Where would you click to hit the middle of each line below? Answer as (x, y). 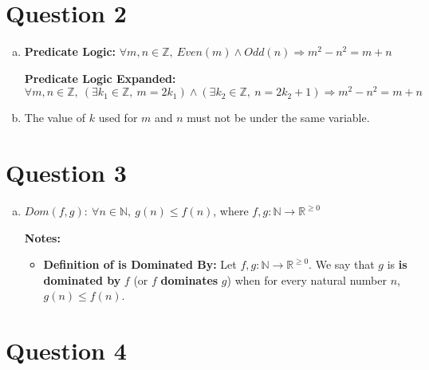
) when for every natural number (307, 279)
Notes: (42, 237)
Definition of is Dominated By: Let (140, 264)
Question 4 (66, 350)
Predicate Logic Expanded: (100, 78)
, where (231, 211)
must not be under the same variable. (278, 118)
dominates (189, 279)
